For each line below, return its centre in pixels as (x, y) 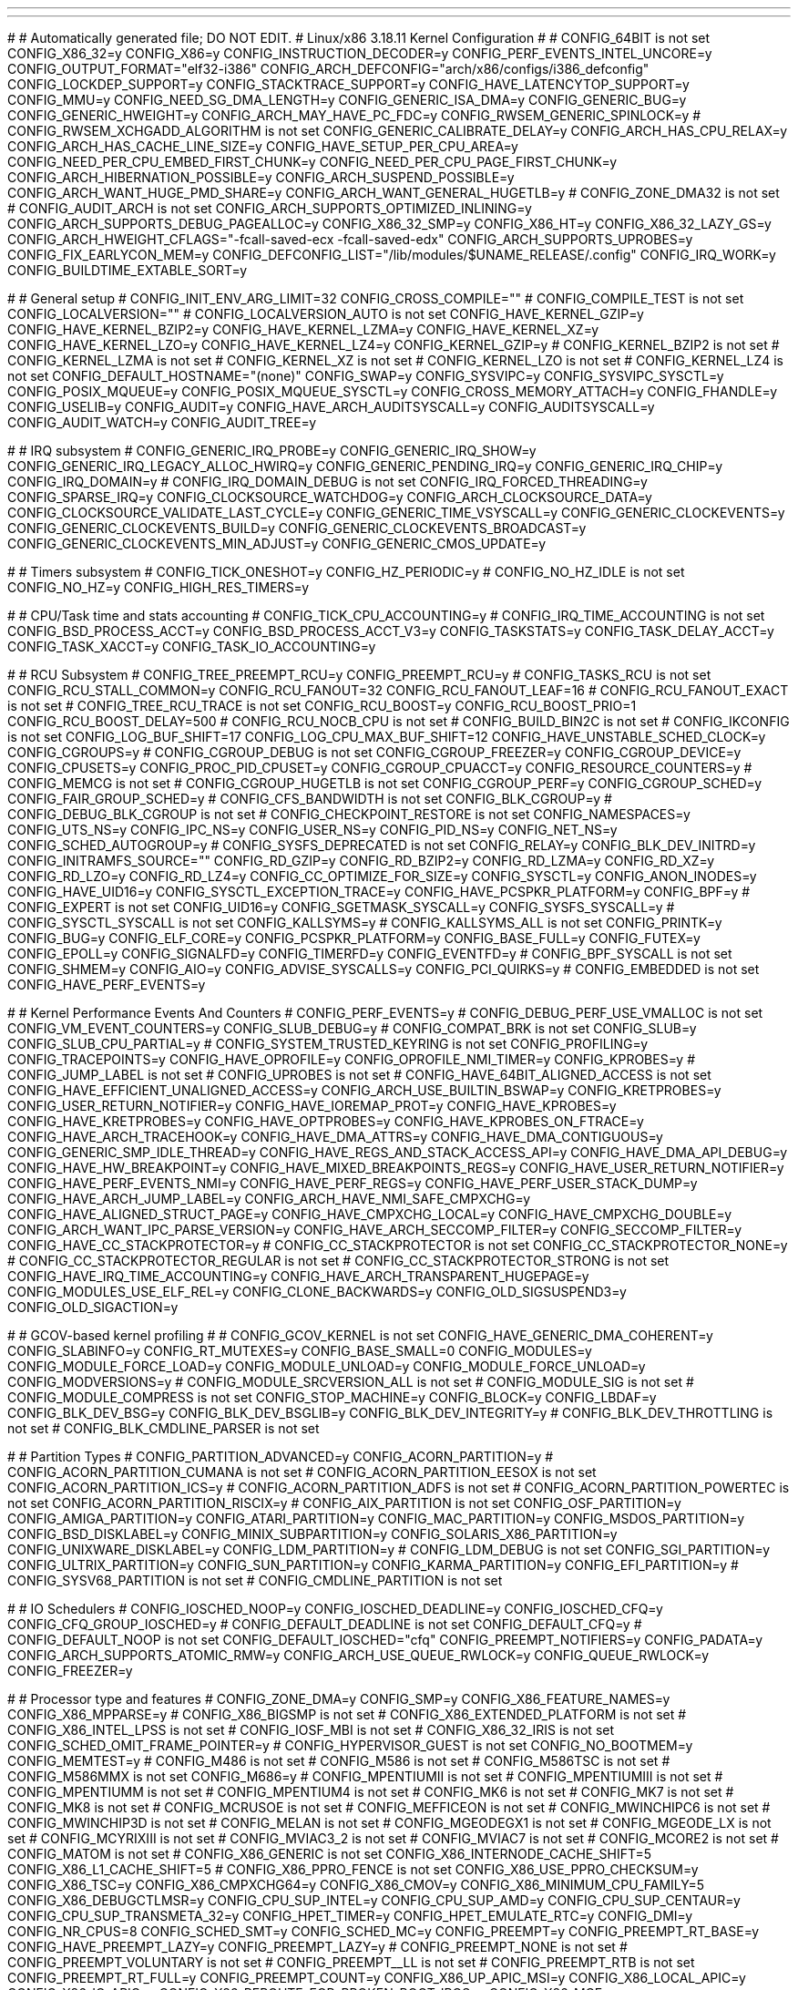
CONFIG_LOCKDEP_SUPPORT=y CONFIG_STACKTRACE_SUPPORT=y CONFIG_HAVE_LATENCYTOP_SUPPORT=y (348, 84)
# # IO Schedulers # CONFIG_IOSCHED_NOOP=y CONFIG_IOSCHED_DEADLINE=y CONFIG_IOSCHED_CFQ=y (335, 1609)
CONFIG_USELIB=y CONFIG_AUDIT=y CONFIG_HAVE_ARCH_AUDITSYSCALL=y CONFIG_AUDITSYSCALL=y (331, 407)
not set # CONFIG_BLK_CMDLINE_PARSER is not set (164, 1428)
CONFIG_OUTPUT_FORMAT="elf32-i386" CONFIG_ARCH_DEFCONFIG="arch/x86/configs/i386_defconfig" (328, 69)
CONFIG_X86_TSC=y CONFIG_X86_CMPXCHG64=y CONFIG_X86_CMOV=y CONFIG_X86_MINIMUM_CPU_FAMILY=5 (356, 1885)
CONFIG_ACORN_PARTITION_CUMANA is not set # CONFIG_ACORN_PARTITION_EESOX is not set (302, 1472)
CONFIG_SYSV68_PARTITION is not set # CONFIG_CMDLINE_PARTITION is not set (255, 1580)
